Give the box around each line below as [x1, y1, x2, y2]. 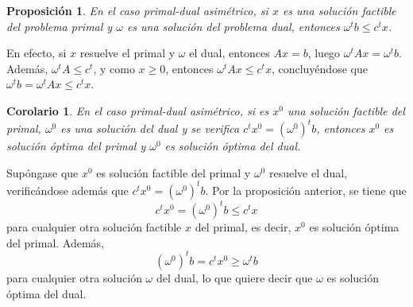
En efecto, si [6, 45, 67, 61]
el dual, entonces [189, 45, 270, 61]
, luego [307, 45, 341, 61]
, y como [93, 60, 135, 76]
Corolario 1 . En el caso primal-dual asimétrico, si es [6, 102, 269, 119]
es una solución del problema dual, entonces [126, 17, 340, 34]
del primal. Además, [6, 234, 105, 251]
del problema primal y [6, 17, 113, 34]
